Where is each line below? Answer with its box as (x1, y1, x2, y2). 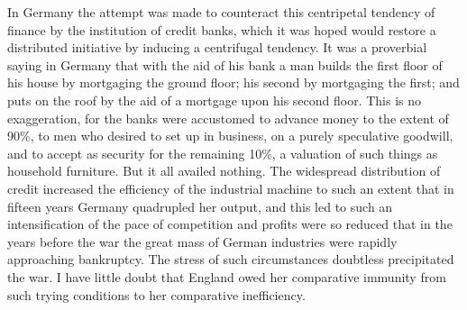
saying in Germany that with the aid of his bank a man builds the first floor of (7, 55, 443, 74)
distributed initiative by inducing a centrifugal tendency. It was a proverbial (7, 38, 427, 57)
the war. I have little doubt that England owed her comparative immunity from (7, 267, 446, 286)
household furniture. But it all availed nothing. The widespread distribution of (7, 161, 441, 180)
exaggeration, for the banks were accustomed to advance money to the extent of (7, 108, 449, 127)
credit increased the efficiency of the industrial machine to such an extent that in (7, 178, 454, 197)
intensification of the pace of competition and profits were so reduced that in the (7, 214, 453, 233)
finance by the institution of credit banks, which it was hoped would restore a (7, 20, 436, 39)
